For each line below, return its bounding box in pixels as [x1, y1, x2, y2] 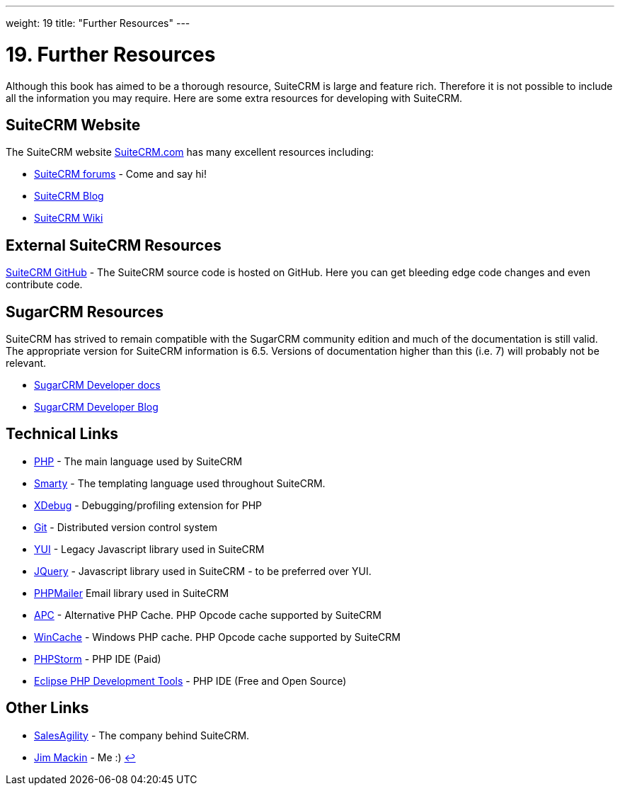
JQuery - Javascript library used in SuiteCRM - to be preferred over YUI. [34, 564, 372, 577]
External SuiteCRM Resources [6, 236, 222, 254]
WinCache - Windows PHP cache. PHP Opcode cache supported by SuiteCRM [34, 630, 401, 643]
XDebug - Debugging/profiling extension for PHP [34, 499, 262, 511]
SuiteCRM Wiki [34, 212, 103, 224]
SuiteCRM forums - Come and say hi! [34, 168, 207, 181]
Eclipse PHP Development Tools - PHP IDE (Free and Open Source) [34, 674, 347, 687]
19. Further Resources [6, 42, 216, 67]
